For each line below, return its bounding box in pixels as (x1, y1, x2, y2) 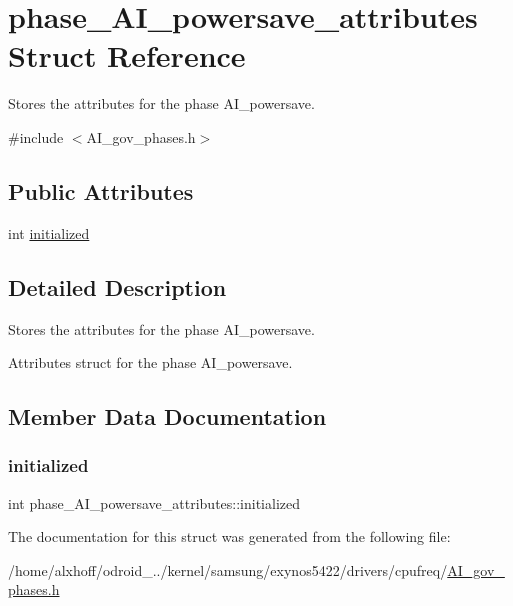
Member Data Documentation (8, 401, 327, 432)
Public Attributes (8, 175, 194, 206)
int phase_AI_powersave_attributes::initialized (8, 492, 300, 513)
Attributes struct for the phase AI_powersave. (8, 352, 293, 373)
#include (8, 126, 64, 147)
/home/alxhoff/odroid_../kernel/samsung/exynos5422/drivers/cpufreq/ (8, 559, 448, 580)
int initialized (8, 222, 90, 243)
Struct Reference (8, 35, 246, 76)
